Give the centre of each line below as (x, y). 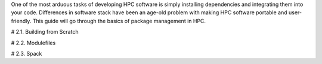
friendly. (21, 21)
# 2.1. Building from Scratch (45, 32)
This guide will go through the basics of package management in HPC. (119, 21)
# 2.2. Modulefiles (33, 43)
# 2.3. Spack (27, 53)
